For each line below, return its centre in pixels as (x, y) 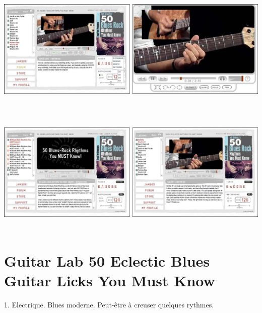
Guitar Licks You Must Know (110, 280)
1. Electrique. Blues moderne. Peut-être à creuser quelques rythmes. (109, 305)
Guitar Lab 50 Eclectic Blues (107, 261)
